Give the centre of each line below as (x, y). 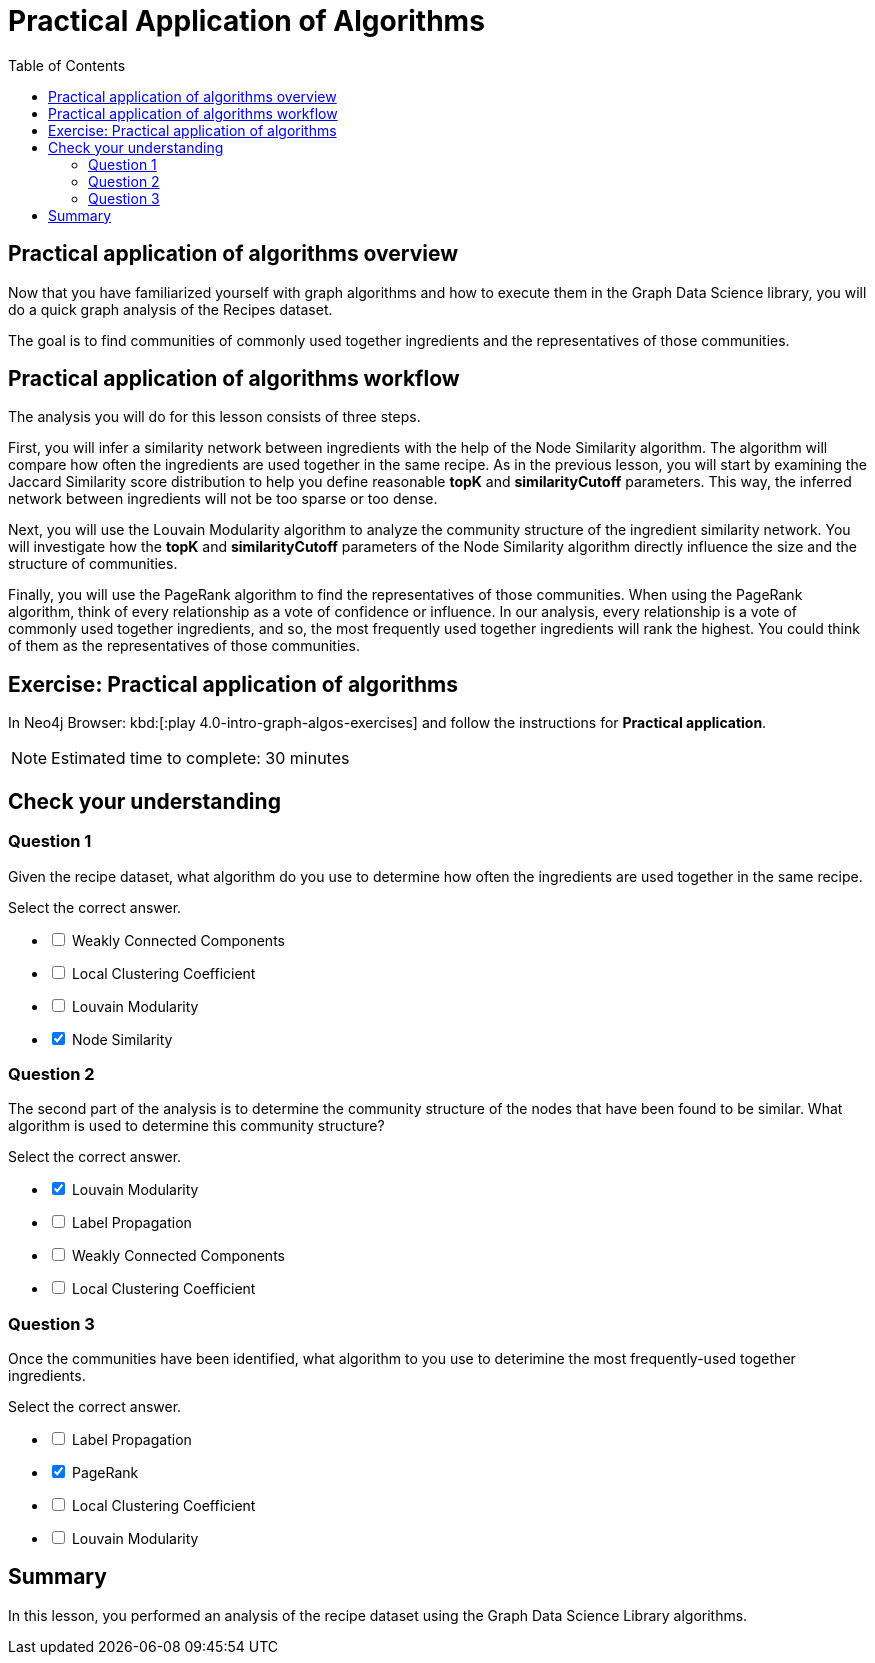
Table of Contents (67, 65)
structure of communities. (93, 564)
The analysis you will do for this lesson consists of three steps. (214, 417)
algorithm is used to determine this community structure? (196, 1126)
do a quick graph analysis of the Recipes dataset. (170, 309)
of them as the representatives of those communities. (184, 646)
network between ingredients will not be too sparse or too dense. (223, 499)
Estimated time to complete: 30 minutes (200, 758)
